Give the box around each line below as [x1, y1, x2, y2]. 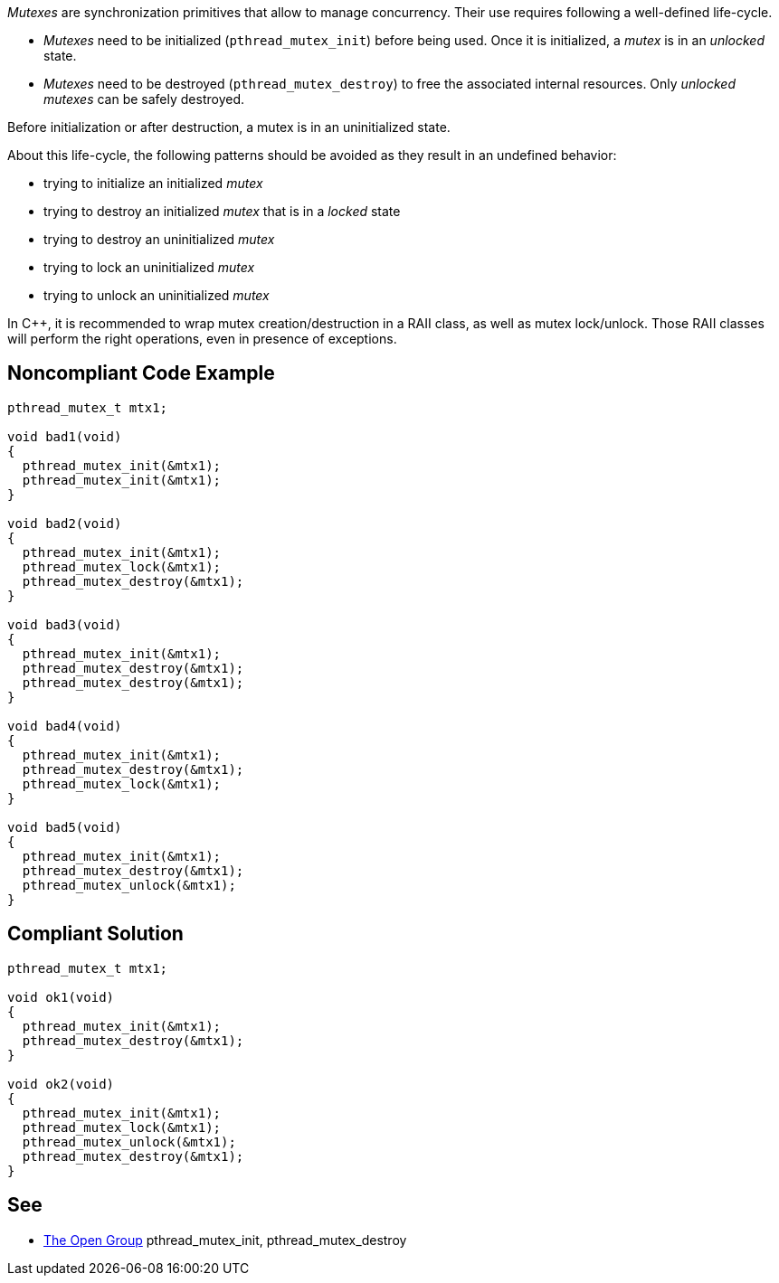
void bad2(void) [7, 515, 122, 531]
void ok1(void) [7, 989, 115, 1005]
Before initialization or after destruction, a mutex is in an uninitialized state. [7, 119, 451, 135]
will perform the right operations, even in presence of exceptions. [7, 331, 397, 346]
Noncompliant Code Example [7, 362, 275, 385]
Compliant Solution [7, 922, 184, 946]
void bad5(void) [7, 819, 122, 835]
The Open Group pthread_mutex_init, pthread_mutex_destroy [43, 1231, 407, 1248]
